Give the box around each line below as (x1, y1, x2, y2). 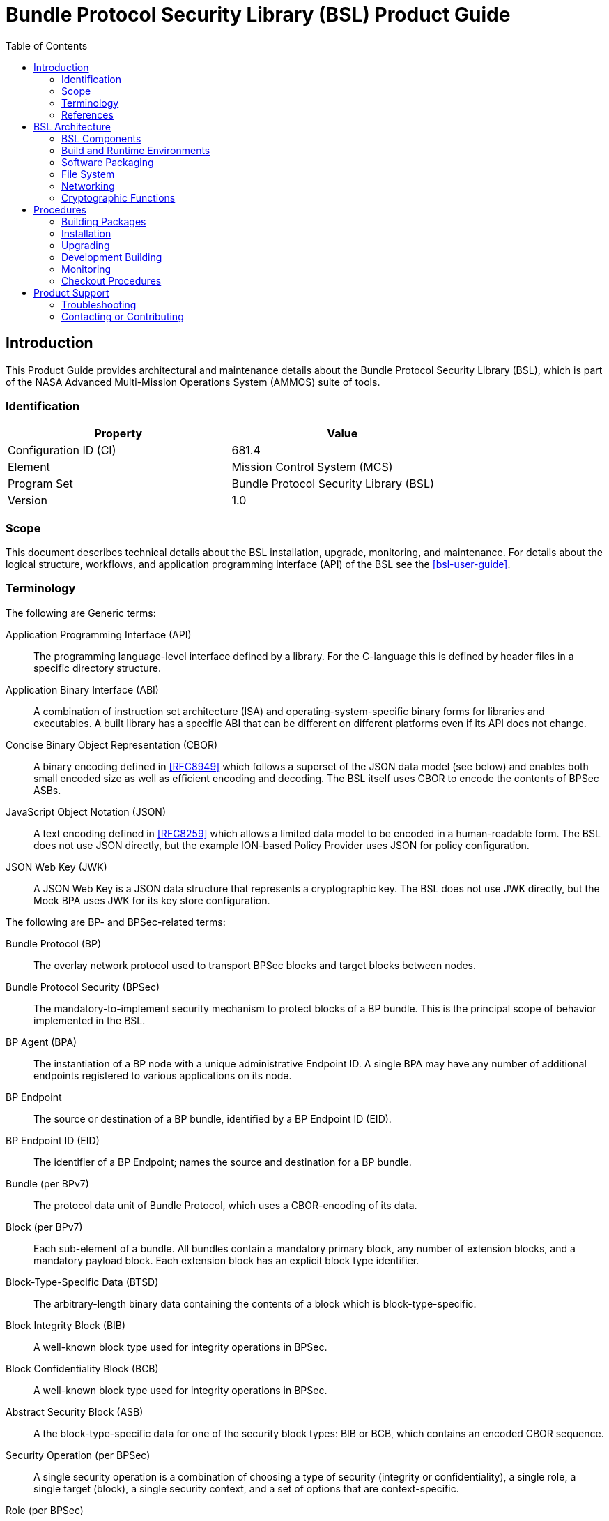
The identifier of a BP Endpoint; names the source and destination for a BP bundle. (33, 1155, 412, 1168)
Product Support (33, 286, 109, 299)
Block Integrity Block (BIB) (6, 1319, 126, 1331)
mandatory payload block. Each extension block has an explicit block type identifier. (33, 1254, 419, 1266)
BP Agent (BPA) (6, 1035, 77, 1048)
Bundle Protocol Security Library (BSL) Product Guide (6, 3, 511, 27)
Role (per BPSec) (6, 1504, 84, 1516)
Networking (61, 179, 115, 192)
